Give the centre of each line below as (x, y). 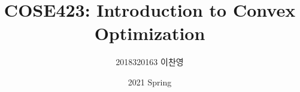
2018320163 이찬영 (150, 62)
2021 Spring (150, 82)
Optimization (150, 33)
